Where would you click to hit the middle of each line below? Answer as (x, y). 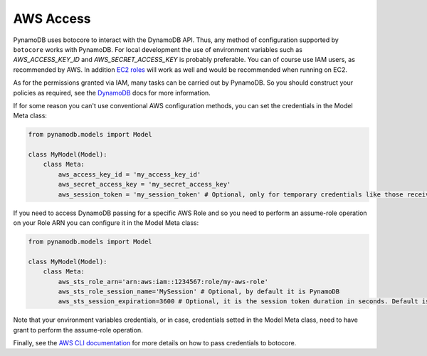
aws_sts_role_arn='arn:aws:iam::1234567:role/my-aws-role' (163, 282)
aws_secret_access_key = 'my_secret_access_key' (144, 184)
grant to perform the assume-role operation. (78, 330)
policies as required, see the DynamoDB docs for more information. (112, 93)
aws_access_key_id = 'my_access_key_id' (130, 174)
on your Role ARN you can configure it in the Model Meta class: (106, 222)
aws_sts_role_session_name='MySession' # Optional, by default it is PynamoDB (199, 291)
